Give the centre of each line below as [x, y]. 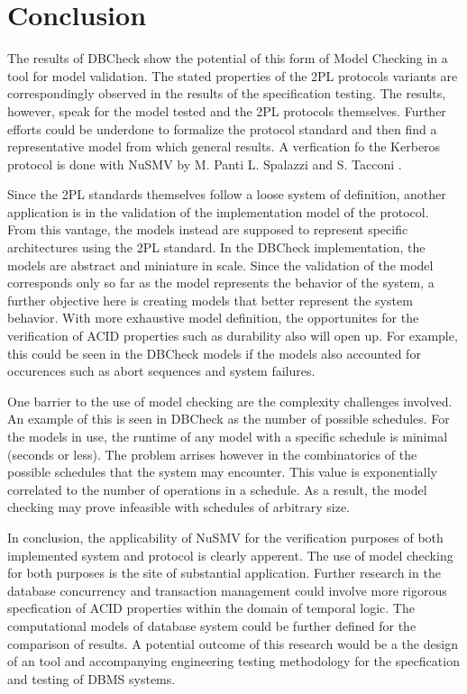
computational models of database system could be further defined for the [212, 625]
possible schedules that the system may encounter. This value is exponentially [223, 472]
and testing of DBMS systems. [92, 678]
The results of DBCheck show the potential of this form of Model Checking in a [228, 58]
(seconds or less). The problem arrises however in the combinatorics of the [212, 454]
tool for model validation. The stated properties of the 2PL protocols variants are [233, 75]
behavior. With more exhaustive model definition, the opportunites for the [213, 318]
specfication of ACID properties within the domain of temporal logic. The [211, 608]
